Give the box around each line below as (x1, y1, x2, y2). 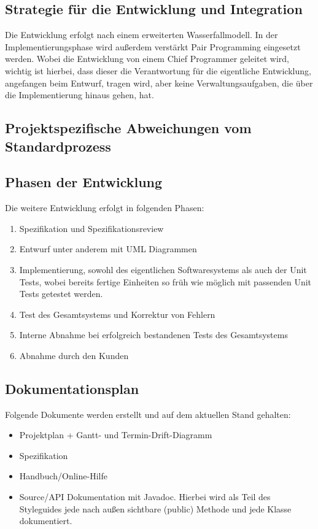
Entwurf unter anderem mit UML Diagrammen (19, 242, 197, 255)
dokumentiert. (19, 514, 72, 527)
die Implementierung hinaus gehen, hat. (5, 88, 154, 101)
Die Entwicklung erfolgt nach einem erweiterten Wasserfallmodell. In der (5, 28, 278, 41)
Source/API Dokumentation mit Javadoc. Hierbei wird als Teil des (19, 490, 271, 503)
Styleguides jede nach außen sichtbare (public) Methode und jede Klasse (19, 502, 292, 515)
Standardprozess (5, 136, 111, 155)
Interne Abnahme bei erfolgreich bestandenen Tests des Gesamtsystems (19, 328, 288, 341)
